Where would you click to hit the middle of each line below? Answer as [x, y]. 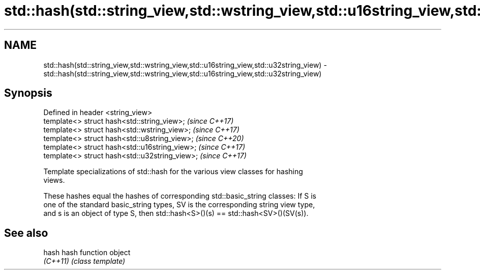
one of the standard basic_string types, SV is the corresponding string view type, [179, 205]
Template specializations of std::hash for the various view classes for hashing [173, 172]
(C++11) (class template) [84, 261]
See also [26, 233]
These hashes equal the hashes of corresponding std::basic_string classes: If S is [180, 196]
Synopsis [28, 93]
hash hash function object [87, 253]
